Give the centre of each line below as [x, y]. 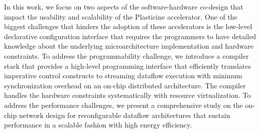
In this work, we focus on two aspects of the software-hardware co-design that [124, 7]
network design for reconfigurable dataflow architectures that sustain [124, 115]
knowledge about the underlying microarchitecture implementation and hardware [129, 46]
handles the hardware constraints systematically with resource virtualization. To [127, 95]
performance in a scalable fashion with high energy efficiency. [98, 125]
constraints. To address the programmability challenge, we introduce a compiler [126, 55]
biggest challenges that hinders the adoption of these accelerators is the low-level [128, 26]
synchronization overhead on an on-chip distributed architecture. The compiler [125, 85]
